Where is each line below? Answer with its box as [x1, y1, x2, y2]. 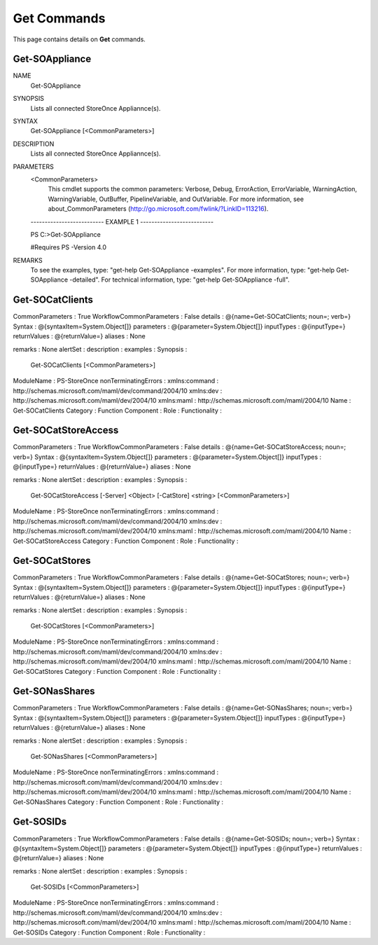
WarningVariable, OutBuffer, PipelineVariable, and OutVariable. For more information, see [48, 195, 304, 203]
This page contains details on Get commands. [13, 35, 146, 43]
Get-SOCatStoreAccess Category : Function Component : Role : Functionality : [13, 537, 239, 545]
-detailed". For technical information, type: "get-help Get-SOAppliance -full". [69, 275, 290, 284]
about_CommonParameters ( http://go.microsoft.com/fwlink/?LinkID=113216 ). [48, 205, 269, 213]
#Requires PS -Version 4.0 [30, 243, 107, 251]
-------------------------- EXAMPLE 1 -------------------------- [30, 217, 213, 226]
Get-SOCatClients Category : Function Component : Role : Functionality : [13, 406, 222, 415]
